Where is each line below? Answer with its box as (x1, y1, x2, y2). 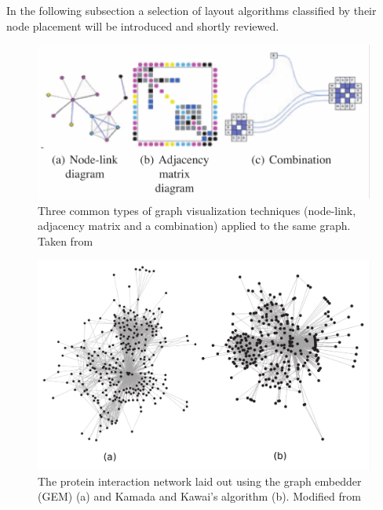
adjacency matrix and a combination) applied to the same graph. (38, 217, 351, 234)
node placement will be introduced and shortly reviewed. (6, 17, 279, 34)
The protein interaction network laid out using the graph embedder (38, 472, 362, 489)
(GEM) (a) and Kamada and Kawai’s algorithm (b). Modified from (38, 488, 361, 505)
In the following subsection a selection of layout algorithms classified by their (6, 2, 377, 18)
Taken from (38, 233, 93, 250)
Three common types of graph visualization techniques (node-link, (38, 202, 356, 218)
